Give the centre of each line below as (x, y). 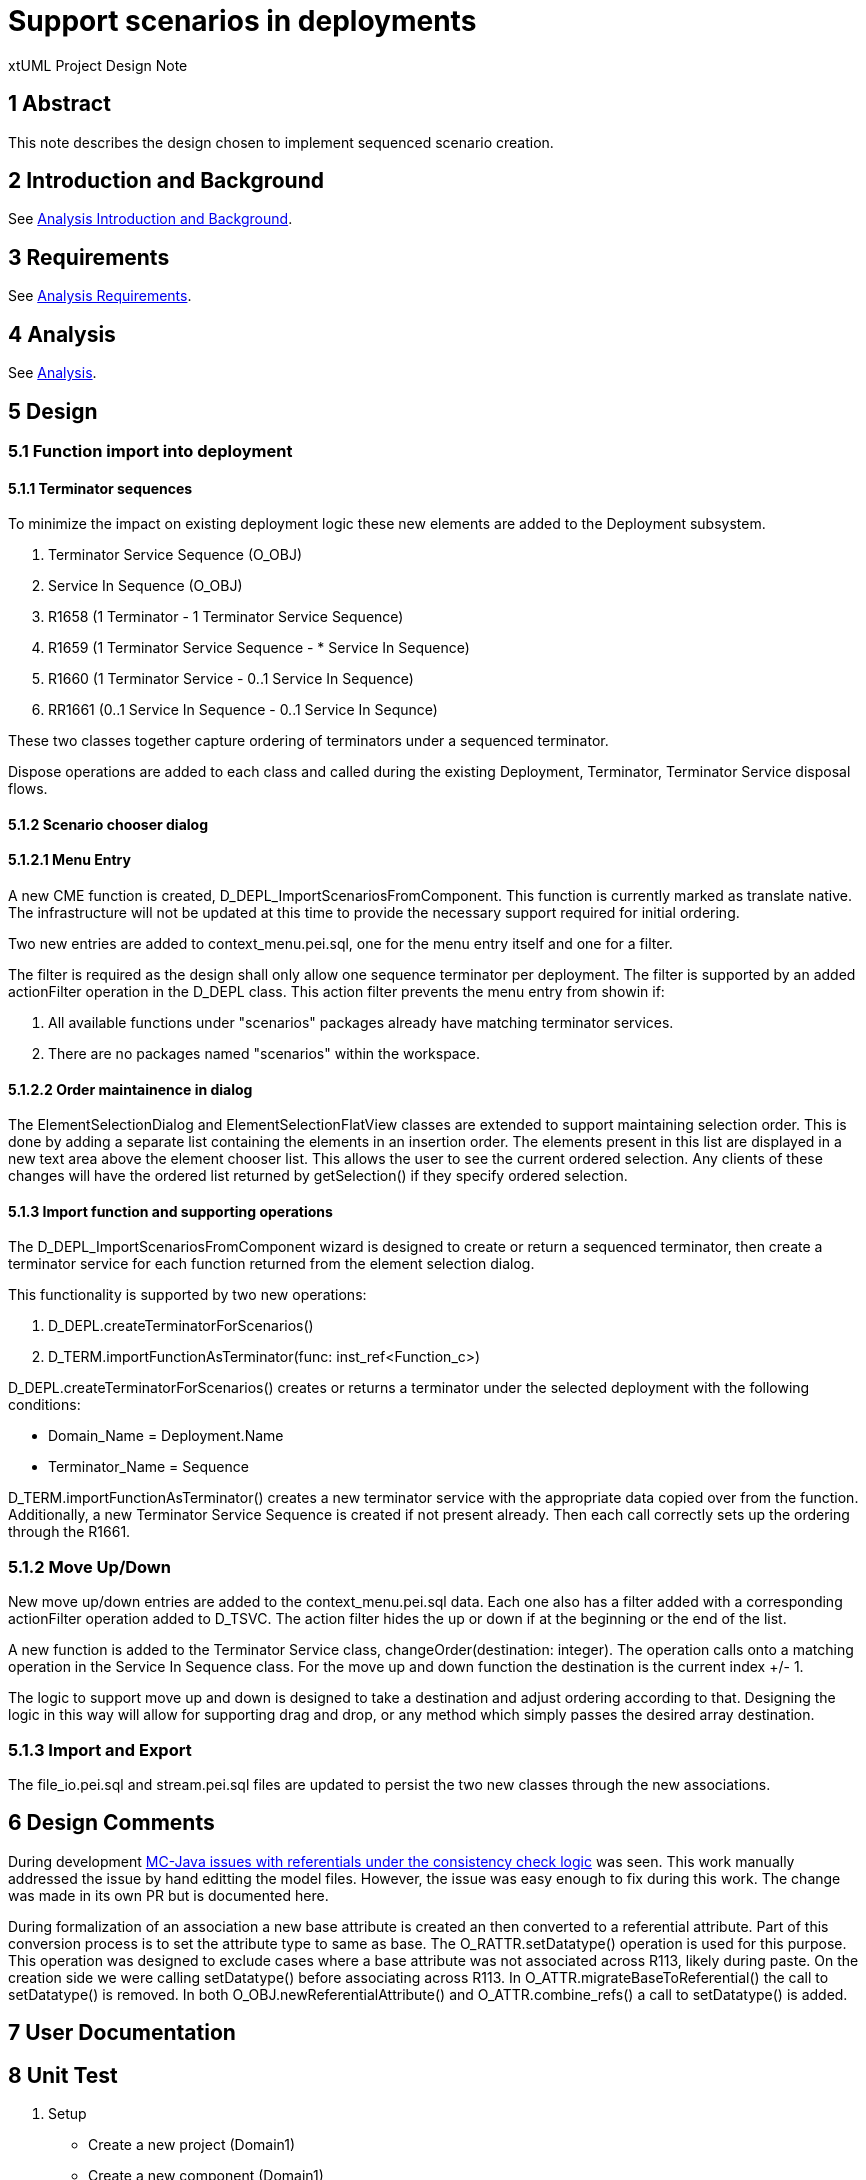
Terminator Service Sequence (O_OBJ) (175, 555)
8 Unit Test (63, 2075)
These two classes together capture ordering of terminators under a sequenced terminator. (308, 741)
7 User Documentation (122, 2033)
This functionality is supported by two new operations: (187, 1295)
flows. (28, 789)
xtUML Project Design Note (98, 65)
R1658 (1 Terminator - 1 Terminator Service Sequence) (226, 617)
